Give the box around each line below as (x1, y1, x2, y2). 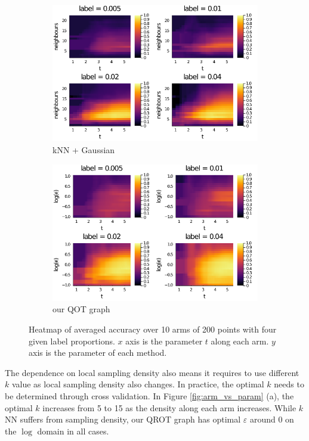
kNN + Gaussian (52, 143, 115, 156)
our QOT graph (52, 303, 110, 315)
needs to (274, 378, 304, 390)
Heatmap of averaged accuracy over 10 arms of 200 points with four (29, 323, 277, 336)
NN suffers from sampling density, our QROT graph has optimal (5, 413, 241, 426)
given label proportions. (29, 334, 115, 347)
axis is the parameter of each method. (29, 346, 167, 359)
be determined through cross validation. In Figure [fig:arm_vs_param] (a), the (5, 390, 294, 402)
